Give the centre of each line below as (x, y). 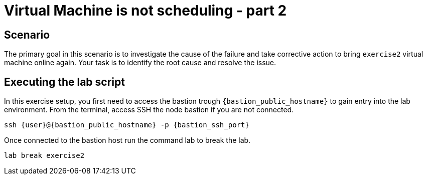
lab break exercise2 (44, 156)
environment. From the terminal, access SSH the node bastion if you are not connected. (149, 110)
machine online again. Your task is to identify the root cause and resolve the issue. (140, 63)
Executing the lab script (64, 82)
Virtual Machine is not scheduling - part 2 (146, 11)
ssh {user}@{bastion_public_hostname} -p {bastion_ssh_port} (127, 125)
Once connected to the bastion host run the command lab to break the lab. (127, 140)
